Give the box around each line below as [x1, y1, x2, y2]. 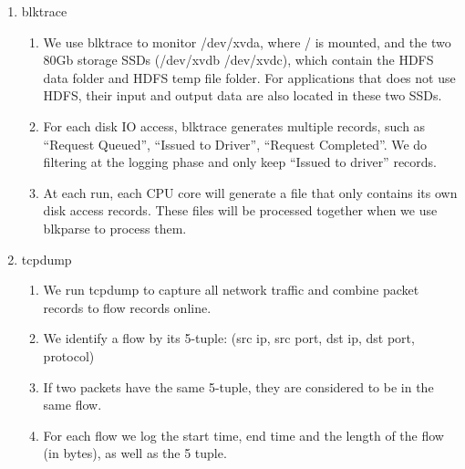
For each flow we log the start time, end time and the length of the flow [43, 425, 444, 444]
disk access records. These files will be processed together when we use [43, 201, 438, 220]
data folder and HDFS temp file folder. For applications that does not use [43, 68, 456, 87]
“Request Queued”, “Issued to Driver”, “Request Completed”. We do [43, 134, 428, 153]
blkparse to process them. [43, 218, 187, 237]
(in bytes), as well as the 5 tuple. [43, 443, 227, 463]
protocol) [43, 346, 95, 365]
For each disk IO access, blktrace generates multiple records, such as [43, 116, 426, 135]
